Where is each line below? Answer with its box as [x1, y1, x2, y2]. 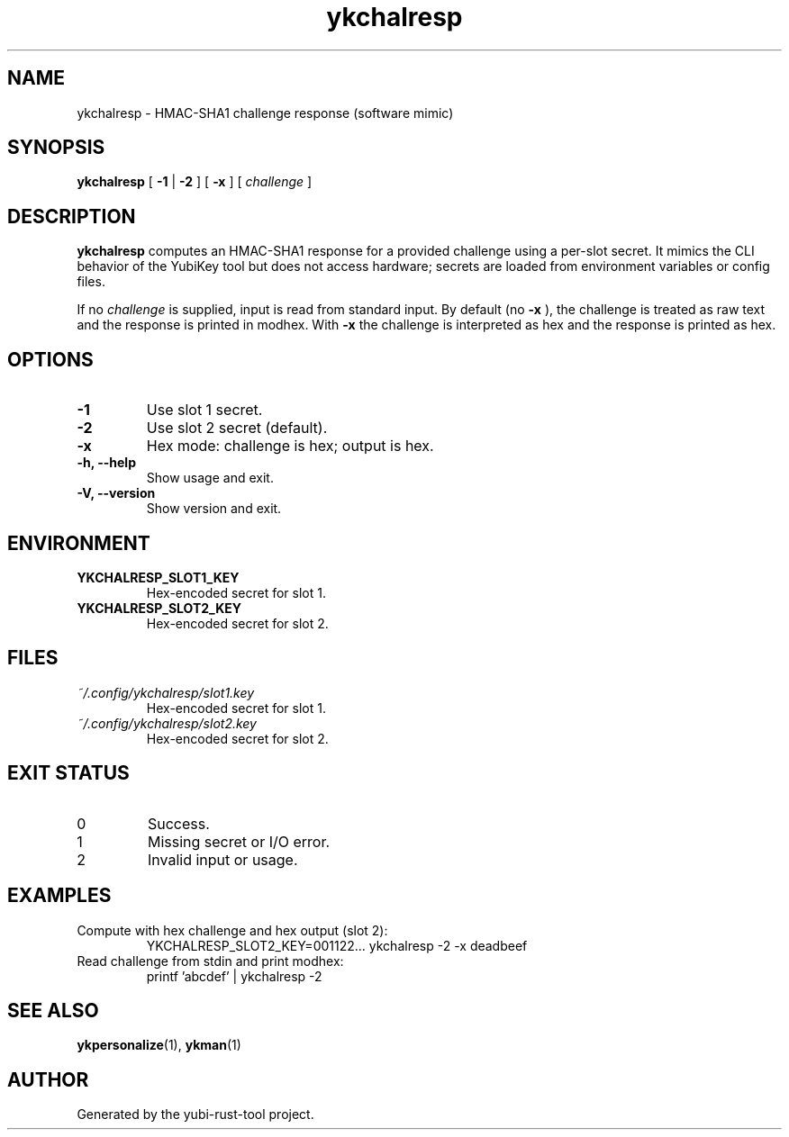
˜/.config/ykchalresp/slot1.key [77, 684, 255, 700]
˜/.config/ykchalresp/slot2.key [77, 715, 257, 731]
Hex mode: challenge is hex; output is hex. [146, 437, 434, 456]
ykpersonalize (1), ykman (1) [77, 1037, 241, 1053]
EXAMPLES [7, 884, 112, 907]
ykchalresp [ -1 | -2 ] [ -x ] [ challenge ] [77, 174, 313, 190]
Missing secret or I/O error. [147, 832, 331, 851]
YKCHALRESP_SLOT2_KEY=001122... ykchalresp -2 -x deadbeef [146, 937, 528, 953]
